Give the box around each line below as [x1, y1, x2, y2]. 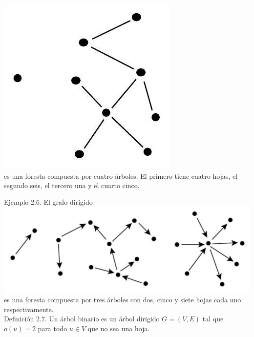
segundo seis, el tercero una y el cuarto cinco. [4, 180, 140, 190]
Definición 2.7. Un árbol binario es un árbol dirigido [4, 314, 160, 324]
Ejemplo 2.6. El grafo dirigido [4, 196, 93, 207]
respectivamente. [4, 304, 54, 314]
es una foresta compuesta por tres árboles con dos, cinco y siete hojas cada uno [4, 295, 241, 305]
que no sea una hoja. [87, 323, 150, 333]
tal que [202, 314, 224, 324]
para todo [38, 323, 67, 333]
